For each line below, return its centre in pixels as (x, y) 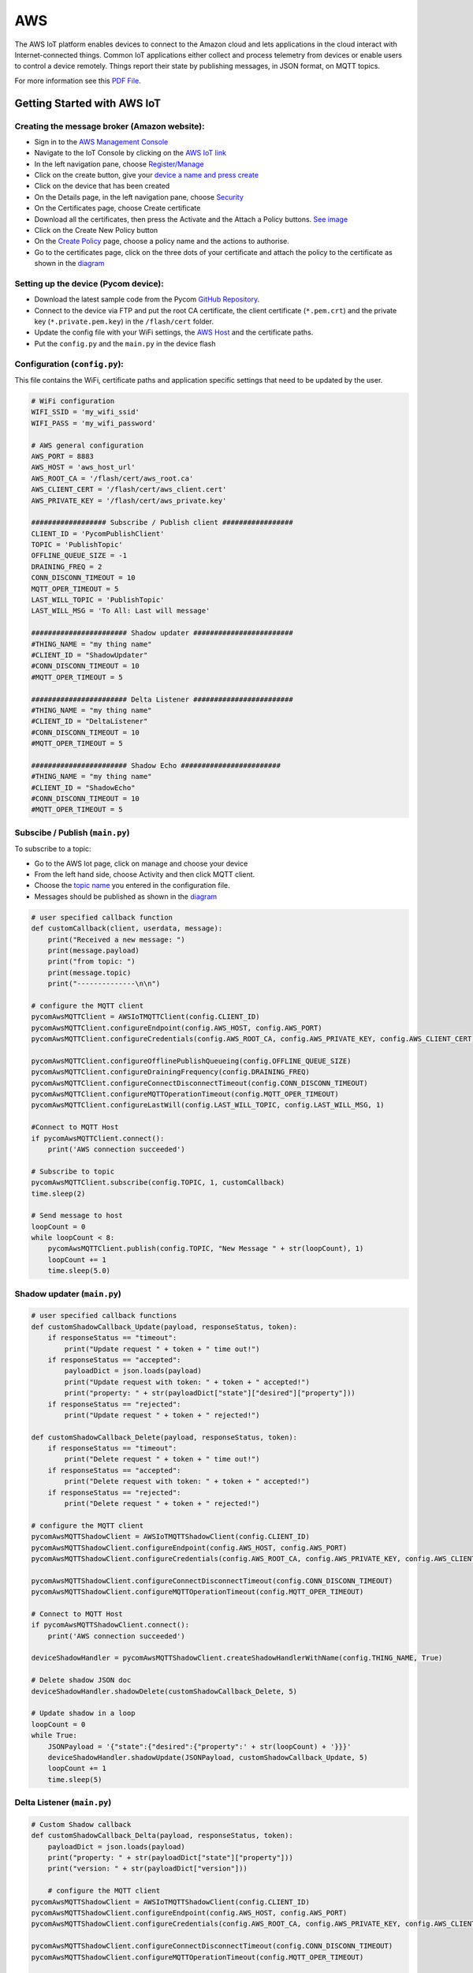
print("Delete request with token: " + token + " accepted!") (187, 1481)
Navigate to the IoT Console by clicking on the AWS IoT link (130, 153)
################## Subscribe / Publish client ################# (162, 522)
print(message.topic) (89, 972)
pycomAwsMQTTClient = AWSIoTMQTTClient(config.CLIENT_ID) (145, 1017)
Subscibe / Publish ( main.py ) (72, 833)
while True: (54, 1735)
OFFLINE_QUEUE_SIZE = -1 (79, 556)
